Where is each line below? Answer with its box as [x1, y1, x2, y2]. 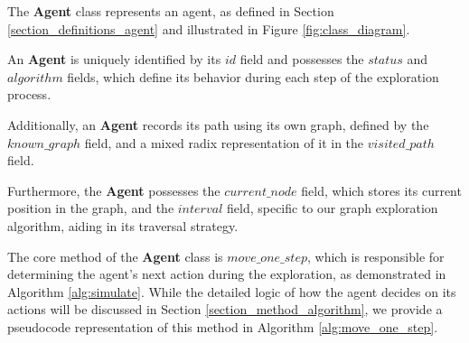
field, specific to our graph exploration [226, 199, 438, 218]
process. [7, 85, 52, 104]
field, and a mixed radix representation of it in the [84, 133, 364, 152]
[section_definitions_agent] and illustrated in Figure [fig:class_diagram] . [7, 19, 410, 38]
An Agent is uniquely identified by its [7, 50, 221, 69]
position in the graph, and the [7, 199, 174, 218]
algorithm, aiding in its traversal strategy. [7, 216, 239, 235]
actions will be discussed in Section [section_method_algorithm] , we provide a [7, 300, 443, 319]
